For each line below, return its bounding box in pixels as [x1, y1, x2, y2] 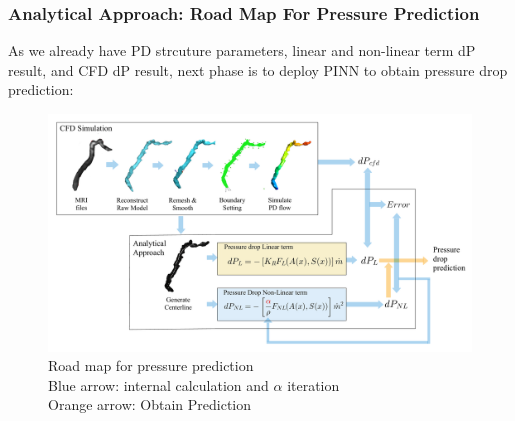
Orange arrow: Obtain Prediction [48, 394, 251, 415]
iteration [287, 374, 340, 395]
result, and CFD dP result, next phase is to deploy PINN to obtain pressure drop [8, 59, 508, 80]
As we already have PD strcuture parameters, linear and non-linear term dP [8, 40, 476, 61]
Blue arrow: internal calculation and [48, 374, 269, 395]
